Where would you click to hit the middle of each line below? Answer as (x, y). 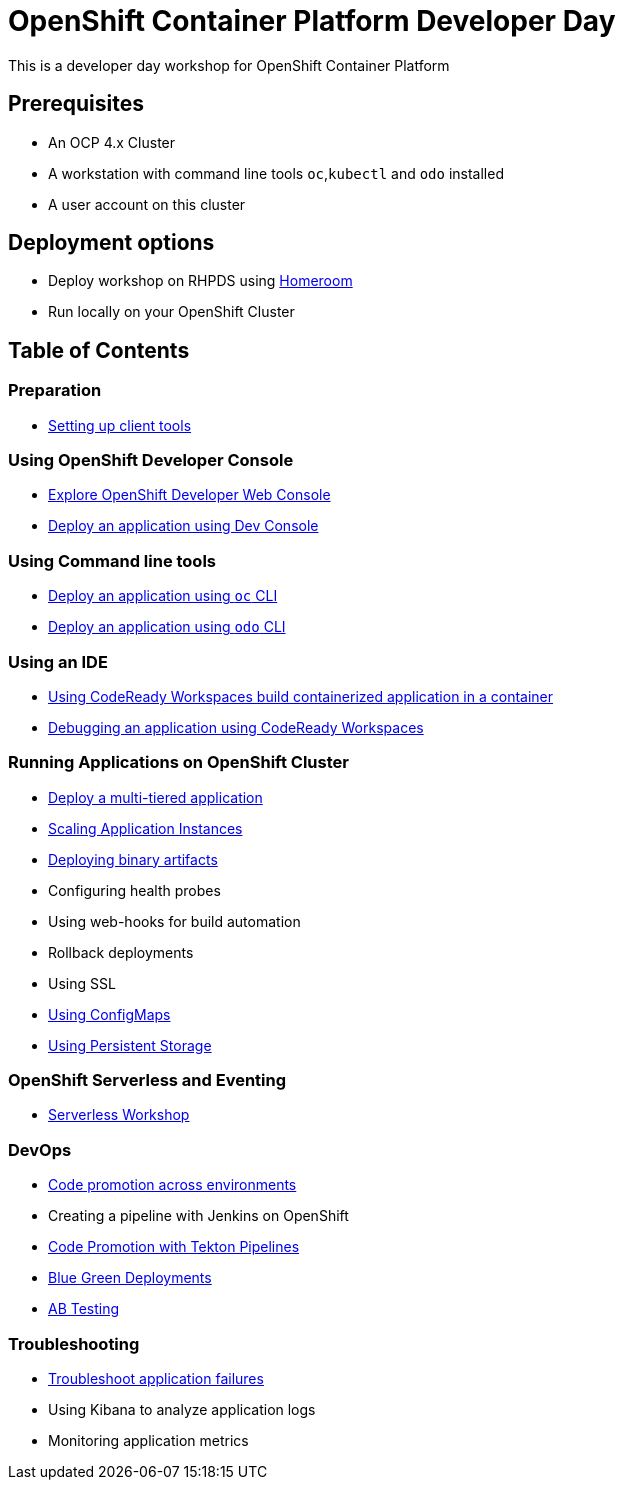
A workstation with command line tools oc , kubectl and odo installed (276, 173)
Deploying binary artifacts (133, 859)
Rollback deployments (121, 952)
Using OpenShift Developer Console (151, 460)
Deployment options (111, 243)
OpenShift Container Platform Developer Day (312, 21)
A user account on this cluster (147, 204)
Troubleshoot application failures (156, 1378)
